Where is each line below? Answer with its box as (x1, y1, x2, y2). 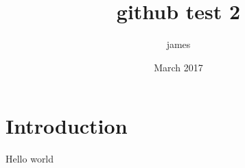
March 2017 (154, 60, 203, 74)
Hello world (5, 152, 54, 166)
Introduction (5, 112, 128, 140)
